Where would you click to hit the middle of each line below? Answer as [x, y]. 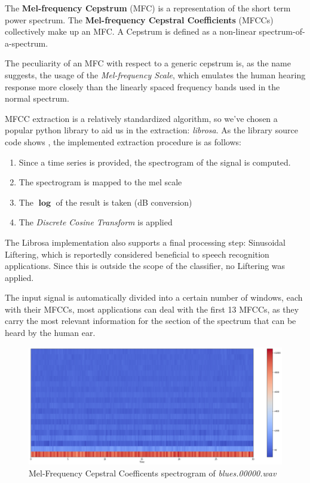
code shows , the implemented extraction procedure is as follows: [123, 141]
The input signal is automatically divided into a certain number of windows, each [154, 297]
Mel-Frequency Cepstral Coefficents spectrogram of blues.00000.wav [153, 473]
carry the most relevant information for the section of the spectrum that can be [151, 321]
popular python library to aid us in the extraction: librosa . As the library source [151, 130]
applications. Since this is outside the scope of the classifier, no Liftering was [145, 266]
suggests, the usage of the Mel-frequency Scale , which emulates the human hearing [155, 74]
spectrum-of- [282, 31]
